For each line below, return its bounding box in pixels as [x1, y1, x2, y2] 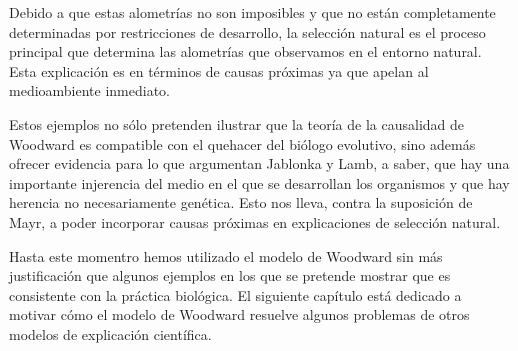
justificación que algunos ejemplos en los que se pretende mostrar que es [9, 265, 451, 286]
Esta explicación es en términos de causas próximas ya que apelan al [9, 60, 429, 81]
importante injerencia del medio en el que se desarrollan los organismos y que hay [9, 172, 510, 193]
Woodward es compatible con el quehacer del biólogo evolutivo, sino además [9, 133, 476, 154]
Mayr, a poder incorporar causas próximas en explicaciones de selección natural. [9, 211, 501, 232]
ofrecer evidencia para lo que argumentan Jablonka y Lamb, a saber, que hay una [9, 153, 510, 174]
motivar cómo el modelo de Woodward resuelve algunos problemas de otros [9, 304, 470, 325]
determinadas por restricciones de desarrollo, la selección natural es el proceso [9, 21, 486, 42]
